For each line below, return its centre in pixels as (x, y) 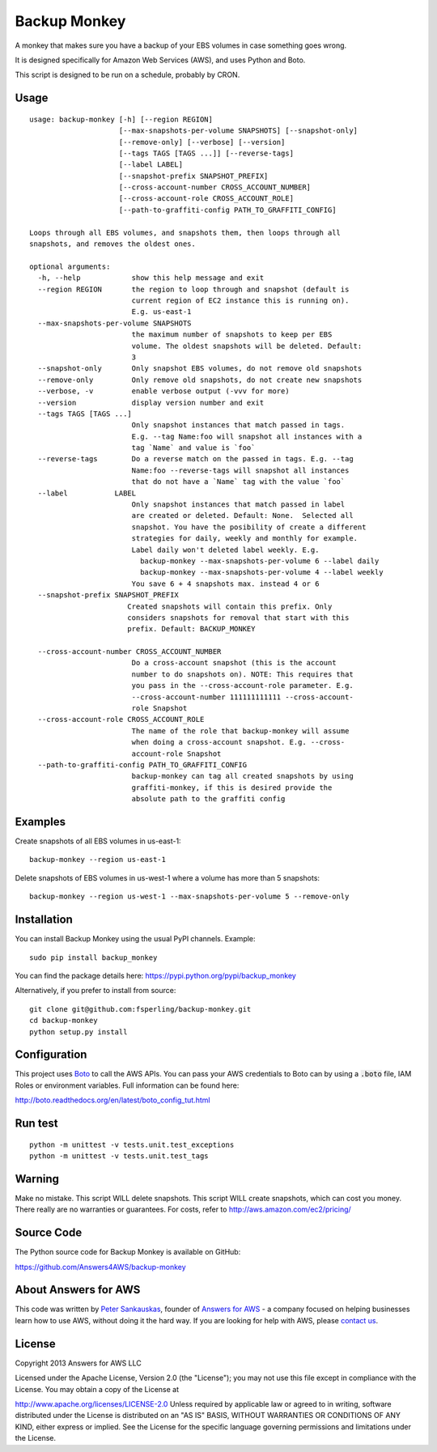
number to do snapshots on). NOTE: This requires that (242, 674)
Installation (44, 920)
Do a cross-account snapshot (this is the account (234, 663)
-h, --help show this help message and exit (151, 278)
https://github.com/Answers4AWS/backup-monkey (100, 1267)
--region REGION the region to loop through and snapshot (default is (193, 289)
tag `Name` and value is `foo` (193, 448)
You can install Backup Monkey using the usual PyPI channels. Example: (135, 939)
